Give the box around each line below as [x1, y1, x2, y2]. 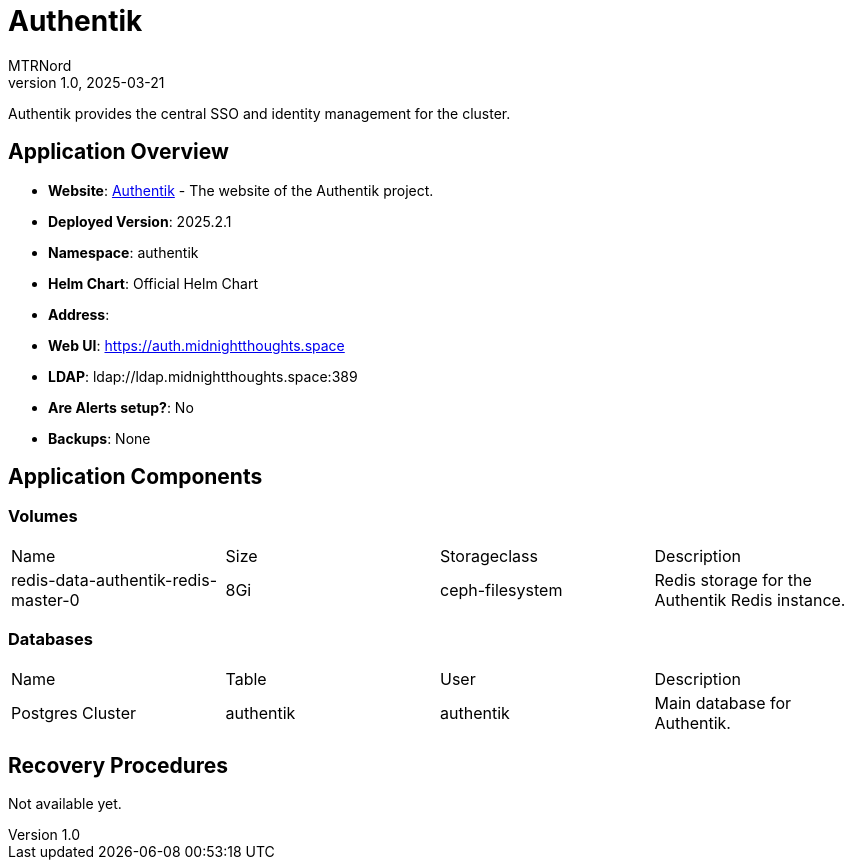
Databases [8, 629, 93, 650]
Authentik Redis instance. [654, 589, 846, 610]
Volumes [8, 506, 78, 527]
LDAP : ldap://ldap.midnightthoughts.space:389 [48, 367, 358, 385]
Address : [48, 305, 110, 323]
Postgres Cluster [11, 702, 136, 723]
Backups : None [48, 429, 151, 447]
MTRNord [8, 56, 72, 74]
